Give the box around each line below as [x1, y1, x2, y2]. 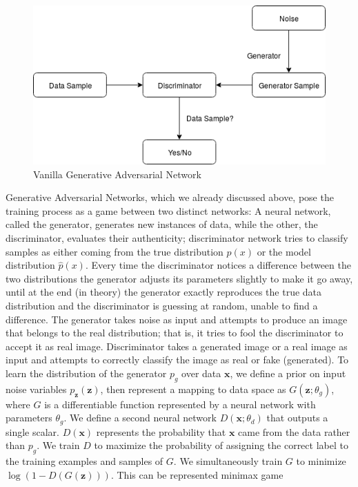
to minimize [296, 454, 346, 468]
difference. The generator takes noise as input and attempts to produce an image [6, 312, 348, 326]
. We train [37, 438, 80, 452]
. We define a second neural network [63, 410, 217, 425]
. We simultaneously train [173, 454, 283, 468]
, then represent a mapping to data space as [100, 381, 286, 396]
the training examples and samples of [6, 454, 163, 468]
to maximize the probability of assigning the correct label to [94, 438, 348, 452]
